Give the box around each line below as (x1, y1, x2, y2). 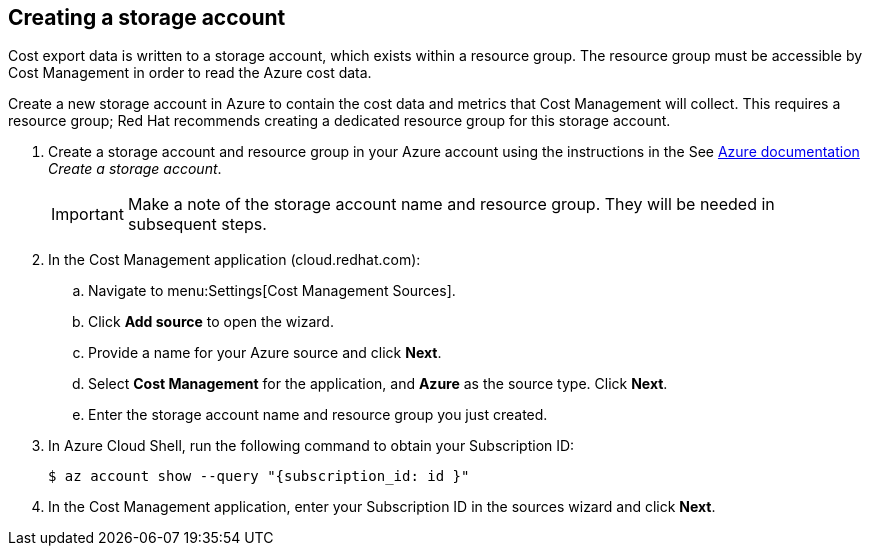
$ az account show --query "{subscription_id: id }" (48, 468, 470, 485)
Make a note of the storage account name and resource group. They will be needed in (127, 194, 775, 215)
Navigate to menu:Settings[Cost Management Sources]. (88, 282, 456, 300)
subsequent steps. (127, 214, 267, 235)
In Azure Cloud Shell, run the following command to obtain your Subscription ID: (48, 437, 575, 455)
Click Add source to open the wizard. (88, 313, 334, 331)
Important (51, 204, 124, 225)
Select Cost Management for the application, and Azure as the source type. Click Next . (88, 375, 668, 393)
